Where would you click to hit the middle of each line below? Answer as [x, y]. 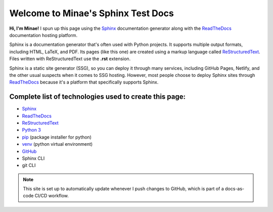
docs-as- [235, 189]
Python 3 [32, 130]
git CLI [29, 165]
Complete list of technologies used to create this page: [97, 97]
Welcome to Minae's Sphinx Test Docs [92, 13]
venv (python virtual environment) [57, 144]
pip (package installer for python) [57, 137]
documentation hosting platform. [43, 35]
